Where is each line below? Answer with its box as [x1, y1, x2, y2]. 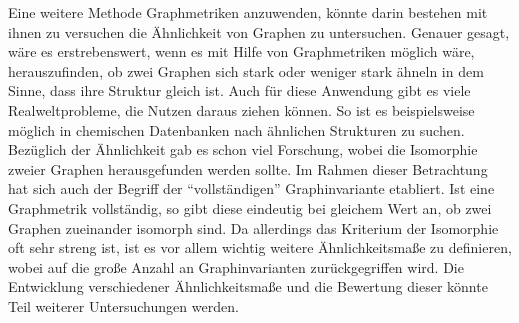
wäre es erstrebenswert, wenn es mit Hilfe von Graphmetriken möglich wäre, [8, 41, 475, 62]
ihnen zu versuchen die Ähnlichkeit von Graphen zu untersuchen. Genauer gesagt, [8, 21, 510, 42]
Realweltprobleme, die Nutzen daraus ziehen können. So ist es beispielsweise [8, 99, 475, 120]
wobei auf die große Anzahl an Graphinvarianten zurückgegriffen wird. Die [8, 256, 464, 277]
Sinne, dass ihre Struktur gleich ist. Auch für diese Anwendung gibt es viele [8, 80, 471, 101]
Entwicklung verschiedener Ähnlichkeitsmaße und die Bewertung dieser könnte [8, 276, 488, 297]
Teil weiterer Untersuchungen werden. [8, 295, 239, 316]
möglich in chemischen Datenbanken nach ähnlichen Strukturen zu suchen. [8, 119, 465, 140]
